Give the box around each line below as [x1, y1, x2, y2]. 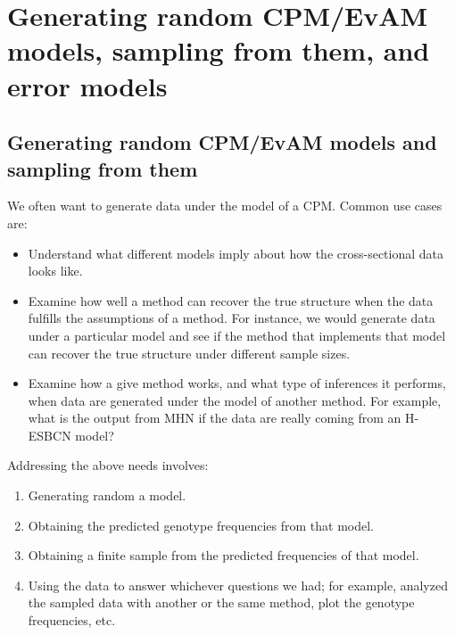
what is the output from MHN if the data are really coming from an [28, 408, 401, 427]
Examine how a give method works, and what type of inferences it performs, [28, 374, 446, 392]
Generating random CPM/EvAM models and [7, 128, 437, 156]
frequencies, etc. [28, 611, 116, 630]
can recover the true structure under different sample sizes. [28, 343, 351, 362]
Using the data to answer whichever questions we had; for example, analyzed [28, 575, 448, 594]
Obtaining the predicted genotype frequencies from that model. [28, 515, 374, 534]
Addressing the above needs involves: [7, 456, 209, 474]
